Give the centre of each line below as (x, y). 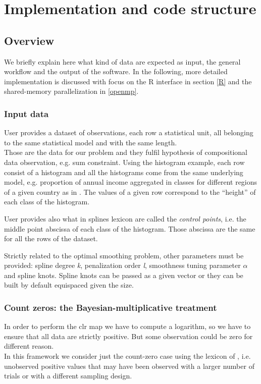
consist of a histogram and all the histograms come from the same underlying (124, 172)
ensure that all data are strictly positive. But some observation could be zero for (128, 336)
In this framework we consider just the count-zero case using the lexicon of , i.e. (127, 356)
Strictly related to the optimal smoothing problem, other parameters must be (124, 255)
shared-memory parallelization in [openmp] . (71, 91)
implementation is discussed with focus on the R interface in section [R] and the (128, 81)
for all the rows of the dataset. (51, 238)
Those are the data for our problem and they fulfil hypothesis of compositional (126, 152)
